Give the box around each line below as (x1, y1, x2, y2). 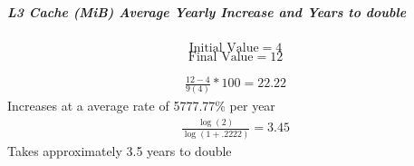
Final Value (188, 50, 254, 63)
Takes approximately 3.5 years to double (7, 141, 232, 160)
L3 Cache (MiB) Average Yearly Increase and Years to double (7, 2, 407, 21)
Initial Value (188, 41, 259, 54)
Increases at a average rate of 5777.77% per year (7, 96, 275, 115)
